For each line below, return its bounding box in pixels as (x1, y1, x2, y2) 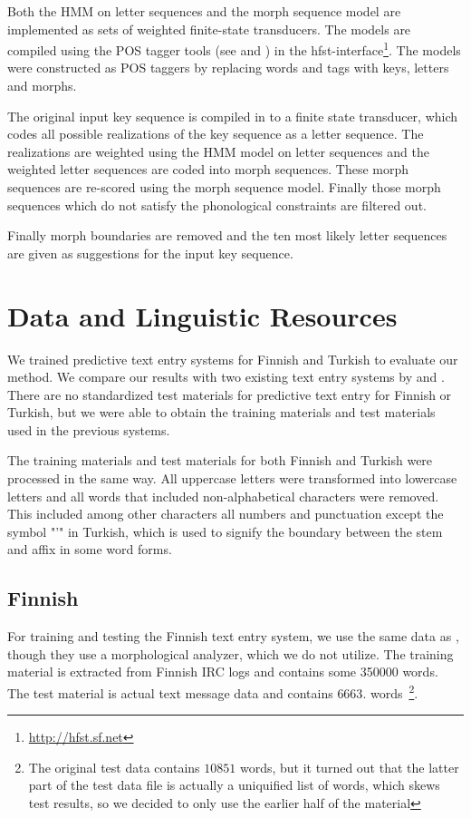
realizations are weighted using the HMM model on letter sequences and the (7, 141, 429, 161)
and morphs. (7, 76, 77, 95)
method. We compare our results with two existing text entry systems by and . (7, 367, 445, 386)
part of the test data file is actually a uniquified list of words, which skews (28, 775, 440, 794)
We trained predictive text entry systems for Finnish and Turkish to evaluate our (7, 349, 458, 368)
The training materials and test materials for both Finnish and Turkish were (7, 451, 433, 470)
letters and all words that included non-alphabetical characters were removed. (7, 486, 439, 505)
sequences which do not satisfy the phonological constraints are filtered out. (7, 195, 427, 214)
